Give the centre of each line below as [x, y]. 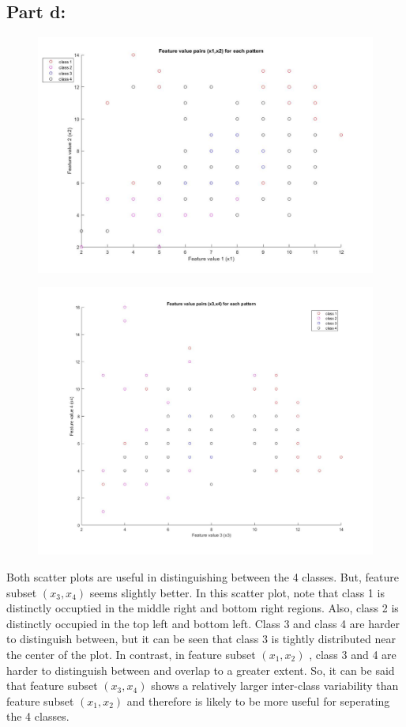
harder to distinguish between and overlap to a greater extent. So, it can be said [201, 670]
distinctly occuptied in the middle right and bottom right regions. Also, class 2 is [203, 608]
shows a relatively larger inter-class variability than [275, 685]
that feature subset [52, 685]
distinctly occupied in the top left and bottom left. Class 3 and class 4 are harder [203, 623]
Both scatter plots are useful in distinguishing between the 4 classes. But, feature [203, 576]
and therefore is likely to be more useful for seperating [258, 700]
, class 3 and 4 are [353, 654]
